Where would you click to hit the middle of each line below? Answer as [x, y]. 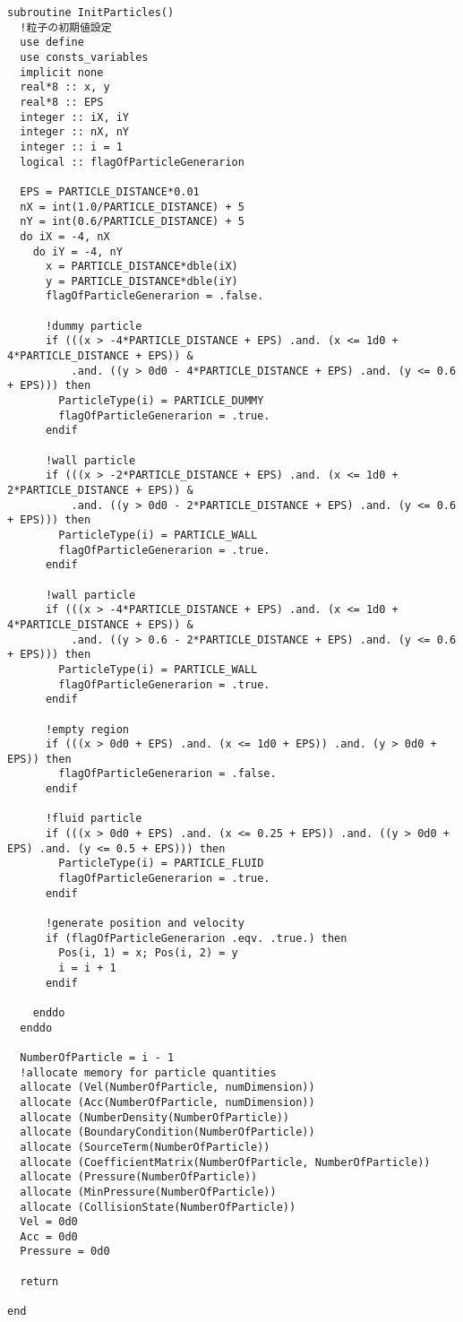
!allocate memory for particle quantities [148, 1072]
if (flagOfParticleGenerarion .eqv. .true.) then [196, 938]
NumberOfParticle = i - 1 [97, 1057]
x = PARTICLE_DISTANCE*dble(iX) [141, 267]
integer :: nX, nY [75, 132]
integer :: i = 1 [71, 147]
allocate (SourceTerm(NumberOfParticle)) [145, 1147]
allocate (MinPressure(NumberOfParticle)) [148, 1192]
